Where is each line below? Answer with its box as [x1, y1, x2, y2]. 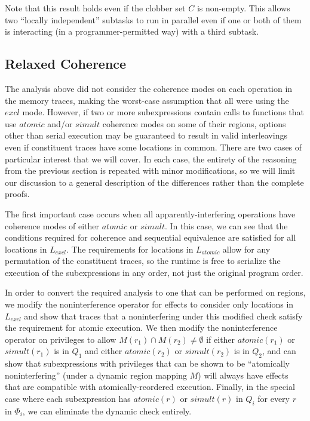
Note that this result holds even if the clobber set [5, 2, 186, 14]
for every [257, 392, 290, 405]
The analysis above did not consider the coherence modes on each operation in [5, 82, 293, 94]
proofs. [5, 188, 30, 200]
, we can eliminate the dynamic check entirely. [22, 404, 192, 417]
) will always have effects [198, 368, 288, 381]
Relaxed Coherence [5, 54, 127, 73]
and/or [47, 117, 73, 130]
